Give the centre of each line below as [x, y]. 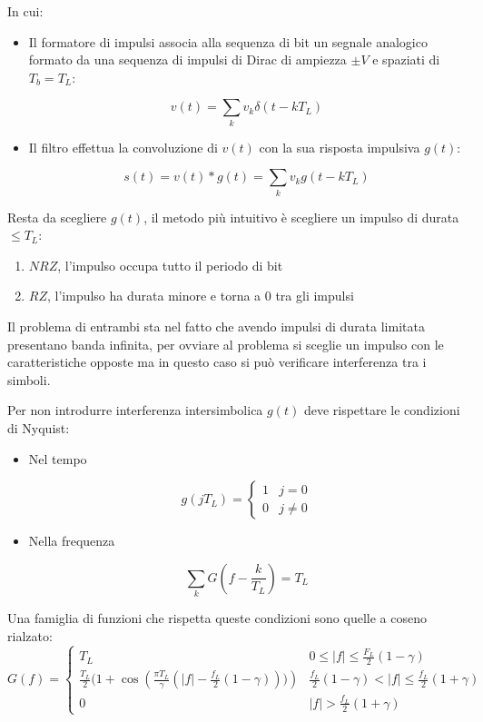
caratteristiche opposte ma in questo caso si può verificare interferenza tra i [217, 362]
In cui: [25, 11]
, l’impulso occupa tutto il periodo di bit [170, 265]
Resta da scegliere [57, 217]
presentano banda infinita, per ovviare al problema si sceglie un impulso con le [226, 344]
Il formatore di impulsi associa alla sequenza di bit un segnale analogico [228, 41]
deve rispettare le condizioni [382, 410]
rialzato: [30, 635]
